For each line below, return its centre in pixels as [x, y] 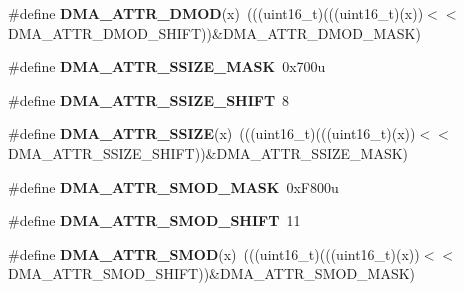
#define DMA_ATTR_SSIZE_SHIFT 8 [149, 99]
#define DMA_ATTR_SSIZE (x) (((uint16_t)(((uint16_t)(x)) [212, 133]
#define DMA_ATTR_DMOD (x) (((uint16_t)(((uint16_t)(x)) [216, 13]
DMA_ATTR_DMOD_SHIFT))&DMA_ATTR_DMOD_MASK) [214, 32]
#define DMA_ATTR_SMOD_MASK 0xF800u [173, 186]
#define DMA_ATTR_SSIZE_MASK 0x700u [167, 66]
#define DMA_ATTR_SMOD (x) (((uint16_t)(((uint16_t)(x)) [214, 253]
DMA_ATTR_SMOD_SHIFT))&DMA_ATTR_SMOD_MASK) [212, 273]
